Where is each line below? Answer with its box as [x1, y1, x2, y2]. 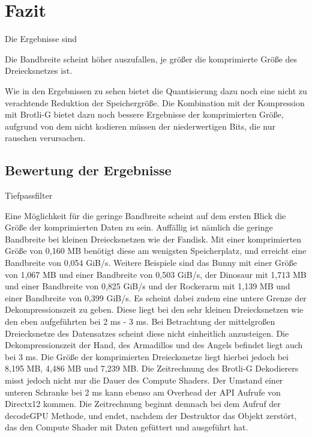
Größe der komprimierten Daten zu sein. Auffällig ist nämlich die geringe [5, 221, 273, 234]
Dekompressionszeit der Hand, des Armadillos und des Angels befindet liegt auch [5, 339, 303, 351]
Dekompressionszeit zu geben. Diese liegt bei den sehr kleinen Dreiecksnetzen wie [5, 303, 304, 316]
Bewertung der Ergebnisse [5, 161, 172, 179]
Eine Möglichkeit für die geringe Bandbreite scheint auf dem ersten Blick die [5, 209, 286, 222]
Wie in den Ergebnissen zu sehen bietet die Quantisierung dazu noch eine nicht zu [5, 84, 307, 97]
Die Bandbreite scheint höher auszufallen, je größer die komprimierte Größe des [5, 52, 298, 65]
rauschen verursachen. [5, 131, 86, 144]
